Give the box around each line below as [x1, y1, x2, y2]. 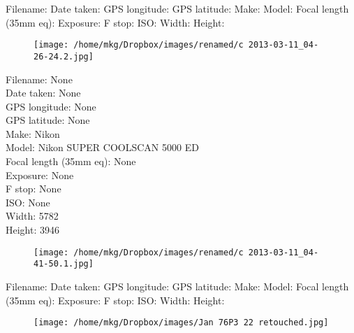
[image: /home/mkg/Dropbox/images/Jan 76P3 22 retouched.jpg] [34, 318, 329, 328]
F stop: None [6, 181, 61, 196]
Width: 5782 [6, 208, 59, 223]
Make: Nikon [6, 126, 60, 141]
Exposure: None [6, 167, 74, 182]
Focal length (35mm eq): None [6, 154, 136, 169]
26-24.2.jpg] [34, 51, 94, 62]
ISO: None [6, 194, 50, 209]
